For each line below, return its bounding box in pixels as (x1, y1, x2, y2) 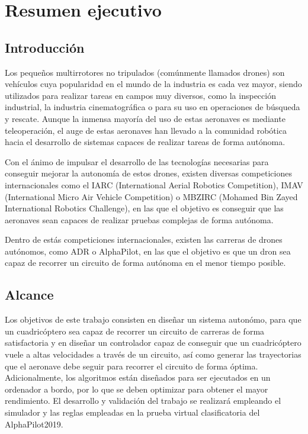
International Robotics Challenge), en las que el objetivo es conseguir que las (5, 202, 284, 214)
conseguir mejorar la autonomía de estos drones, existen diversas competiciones (5, 167, 292, 179)
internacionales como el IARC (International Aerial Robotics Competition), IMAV (5, 178, 303, 191)
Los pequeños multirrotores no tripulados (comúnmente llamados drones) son (5, 66, 285, 78)
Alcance (5, 285, 54, 304)
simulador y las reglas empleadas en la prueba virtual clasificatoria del (5, 406, 260, 419)
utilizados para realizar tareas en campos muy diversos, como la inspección (5, 89, 276, 101)
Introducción (5, 38, 85, 56)
